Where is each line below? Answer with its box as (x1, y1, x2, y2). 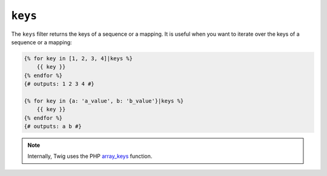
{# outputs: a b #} (24, 123, 82, 130)
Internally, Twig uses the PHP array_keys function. (27, 152, 153, 160)
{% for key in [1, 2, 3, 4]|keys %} (24, 55, 133, 62)
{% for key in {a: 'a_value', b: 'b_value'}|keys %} (24, 97, 184, 104)
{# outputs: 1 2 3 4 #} (24, 81, 95, 87)
